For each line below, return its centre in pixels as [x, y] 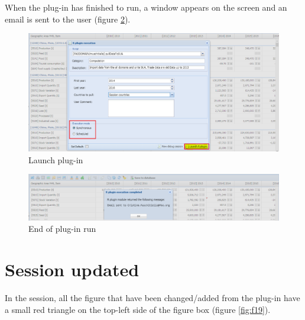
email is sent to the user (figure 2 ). [68, 19]
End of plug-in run [62, 229]
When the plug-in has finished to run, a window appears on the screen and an [146, 7]
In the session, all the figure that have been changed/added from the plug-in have [152, 298]
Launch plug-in [56, 159]
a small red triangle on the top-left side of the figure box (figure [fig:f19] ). [138, 309]
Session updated [72, 269]
